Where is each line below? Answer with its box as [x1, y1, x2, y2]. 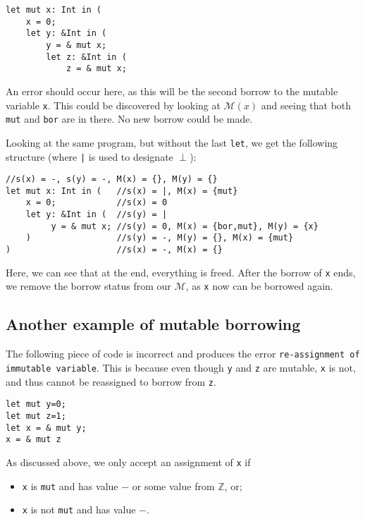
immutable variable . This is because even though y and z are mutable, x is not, [6, 360, 356, 374]
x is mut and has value [22, 478, 118, 493]
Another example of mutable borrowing [6, 313, 301, 335]
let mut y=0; [6, 399, 66, 410]
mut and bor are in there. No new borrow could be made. [6, 111, 253, 126]
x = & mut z [6, 434, 61, 445]
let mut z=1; [6, 410, 66, 421]
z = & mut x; [66, 63, 127, 74]
